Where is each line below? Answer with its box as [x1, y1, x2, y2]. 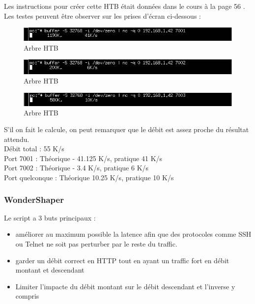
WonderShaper [4, 193, 64, 205]
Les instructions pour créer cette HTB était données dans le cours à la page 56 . [4, 1, 245, 11]
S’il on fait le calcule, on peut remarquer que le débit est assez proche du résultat [4, 124, 249, 135]
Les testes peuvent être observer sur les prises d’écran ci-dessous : [4, 10, 201, 21]
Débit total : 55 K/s [4, 143, 64, 154]
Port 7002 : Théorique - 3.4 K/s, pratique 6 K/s [4, 163, 149, 173]
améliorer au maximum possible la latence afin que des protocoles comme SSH [15, 229, 252, 239]
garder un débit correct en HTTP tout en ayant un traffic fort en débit [15, 255, 229, 265]
